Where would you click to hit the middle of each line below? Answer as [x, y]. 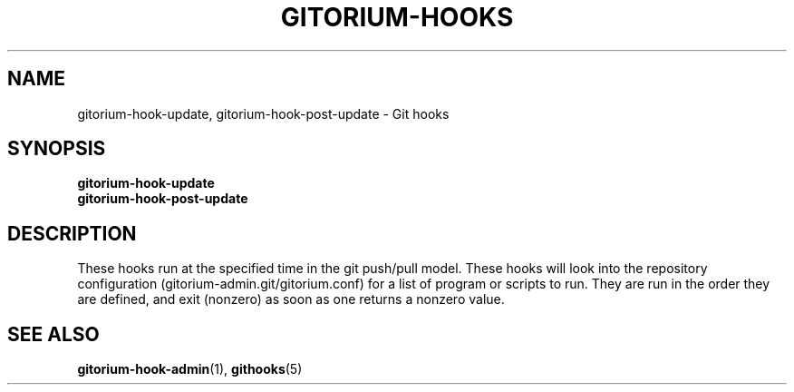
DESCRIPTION [72, 233]
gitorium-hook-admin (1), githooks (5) [190, 369]
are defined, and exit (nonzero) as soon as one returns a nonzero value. [291, 299]
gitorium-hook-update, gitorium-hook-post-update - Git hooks [263, 113]
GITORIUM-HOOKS [397, 17]
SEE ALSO [53, 334]
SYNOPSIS [57, 149]
